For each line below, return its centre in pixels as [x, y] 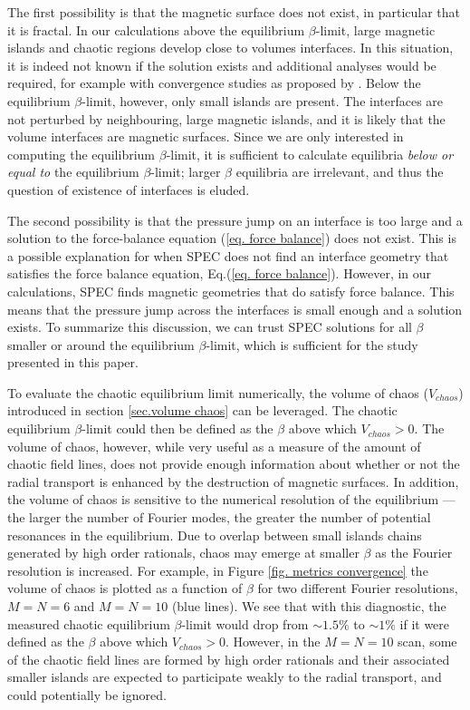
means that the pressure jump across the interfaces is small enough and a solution [235, 309]
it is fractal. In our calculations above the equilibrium [156, 29]
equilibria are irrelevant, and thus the [340, 172]
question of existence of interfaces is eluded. [129, 189]
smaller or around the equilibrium [101, 344]
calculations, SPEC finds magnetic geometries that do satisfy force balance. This [231, 291]
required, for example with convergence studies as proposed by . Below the [214, 83]
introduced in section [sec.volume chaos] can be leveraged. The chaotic [202, 410]
